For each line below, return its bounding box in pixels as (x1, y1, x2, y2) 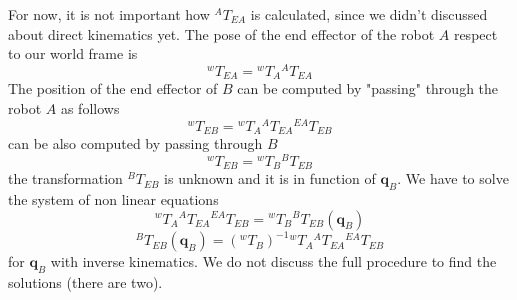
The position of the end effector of (8, 78, 218, 99)
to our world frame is (8, 43, 138, 64)
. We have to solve (397, 168, 509, 189)
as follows (60, 97, 120, 118)
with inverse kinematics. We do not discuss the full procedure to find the (50, 251, 497, 272)
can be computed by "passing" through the (237, 78, 499, 99)
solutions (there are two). (8, 271, 163, 292)
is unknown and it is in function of (164, 168, 376, 189)
